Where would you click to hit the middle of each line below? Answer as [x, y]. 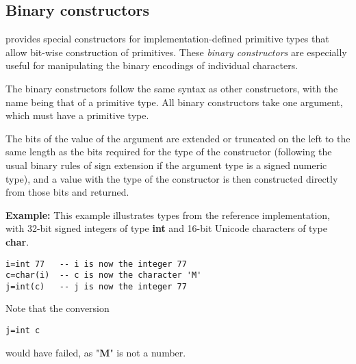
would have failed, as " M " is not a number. [96, 352]
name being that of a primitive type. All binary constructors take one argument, [174, 102]
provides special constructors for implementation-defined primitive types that [167, 39]
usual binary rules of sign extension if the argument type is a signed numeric [166, 165]
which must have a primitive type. [77, 115]
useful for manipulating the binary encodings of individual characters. [152, 65]
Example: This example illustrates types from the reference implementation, [168, 214]
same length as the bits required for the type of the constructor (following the [169, 152]
